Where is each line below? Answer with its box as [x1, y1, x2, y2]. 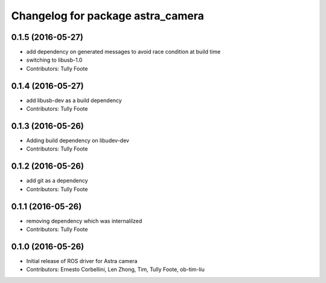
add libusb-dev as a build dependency [26, 97, 122, 104]
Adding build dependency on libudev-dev [26, 137, 130, 145]
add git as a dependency [26, 177, 88, 184]
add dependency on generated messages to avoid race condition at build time [26, 48, 221, 56]
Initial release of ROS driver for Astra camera [26, 257, 138, 264]
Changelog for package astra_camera [11, 9, 205, 22]
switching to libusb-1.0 [26, 56, 83, 63]
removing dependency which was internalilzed [26, 217, 142, 224]
